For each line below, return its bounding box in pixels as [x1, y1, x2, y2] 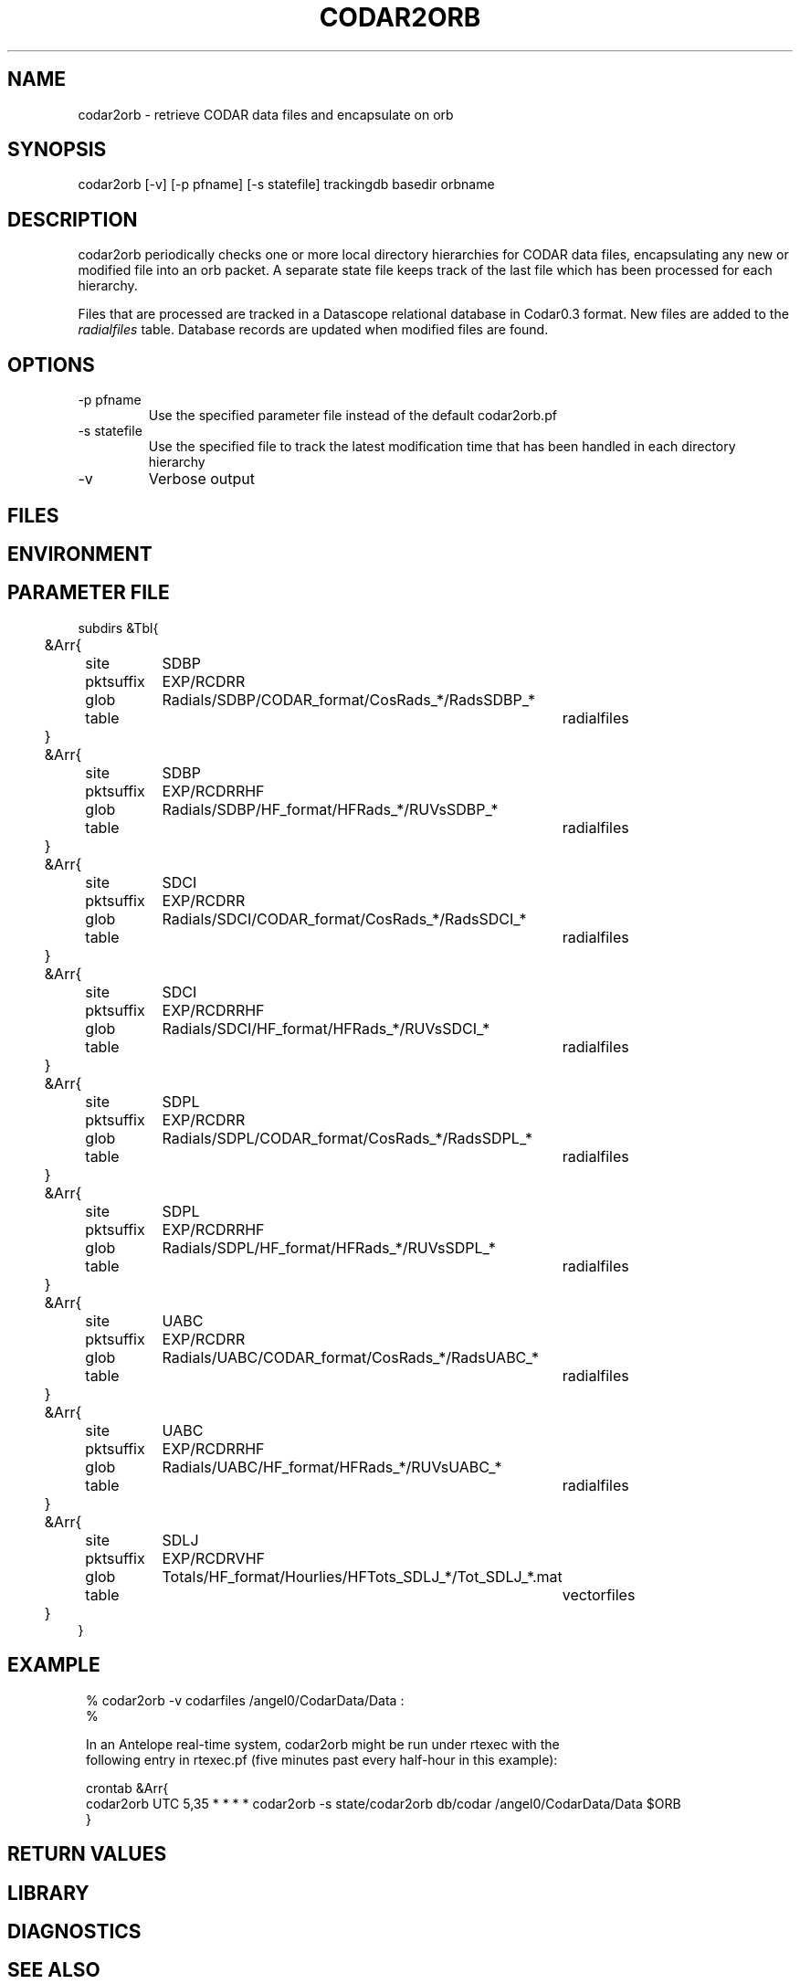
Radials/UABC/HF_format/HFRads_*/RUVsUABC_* [162, 1457, 502, 1476]
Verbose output [148, 470, 256, 489]
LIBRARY [7, 1881, 89, 1905]
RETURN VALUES [7, 1842, 167, 1866]
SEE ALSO [7, 1958, 100, 1982]
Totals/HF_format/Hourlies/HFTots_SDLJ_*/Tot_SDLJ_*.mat [162, 1567, 563, 1586]
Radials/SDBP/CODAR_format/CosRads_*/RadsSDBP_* [162, 690, 535, 709]
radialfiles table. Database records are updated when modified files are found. [78, 322, 549, 338]
